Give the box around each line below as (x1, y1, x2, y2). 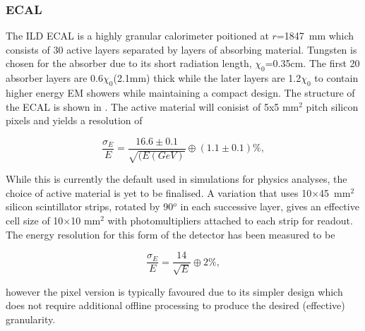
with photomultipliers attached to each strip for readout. (107, 213, 353, 228)
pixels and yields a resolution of (6, 113, 143, 128)
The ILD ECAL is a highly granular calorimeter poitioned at (6, 28, 269, 43)
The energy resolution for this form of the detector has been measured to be (6, 227, 335, 241)
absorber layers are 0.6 (6, 71, 103, 85)
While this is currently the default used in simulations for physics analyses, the (6, 171, 347, 186)
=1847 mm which (276, 28, 354, 43)
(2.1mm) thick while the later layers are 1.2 (113, 71, 301, 85)
